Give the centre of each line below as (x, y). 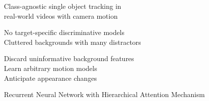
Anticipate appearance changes (51, 78)
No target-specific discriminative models (64, 32)
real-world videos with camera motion (61, 16)
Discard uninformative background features (69, 58)
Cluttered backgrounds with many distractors (73, 42)
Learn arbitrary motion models (51, 68)
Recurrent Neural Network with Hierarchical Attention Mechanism (104, 94)
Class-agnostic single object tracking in (63, 6)
